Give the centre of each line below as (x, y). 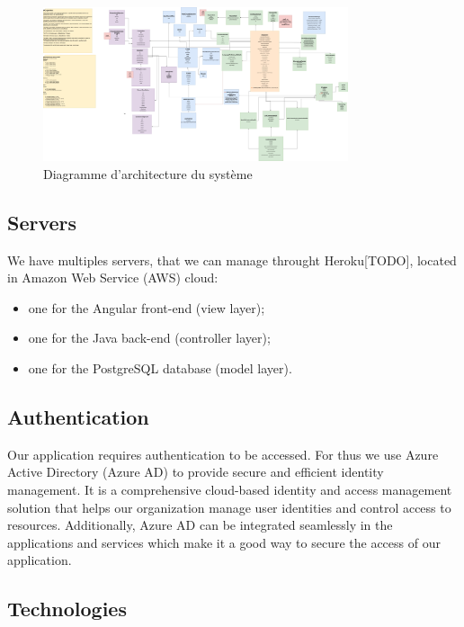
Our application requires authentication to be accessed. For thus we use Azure (223, 454)
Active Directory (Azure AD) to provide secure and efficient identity (196, 472)
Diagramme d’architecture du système (148, 173)
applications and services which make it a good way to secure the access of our (224, 542)
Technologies (67, 609)
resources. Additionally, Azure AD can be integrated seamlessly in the (200, 525)
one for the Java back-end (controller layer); (149, 338)
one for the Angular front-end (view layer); (147, 307)
